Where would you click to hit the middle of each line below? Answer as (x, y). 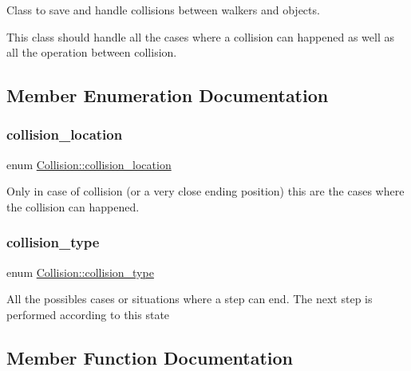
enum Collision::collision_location (89, 164)
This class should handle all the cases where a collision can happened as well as (201, 36)
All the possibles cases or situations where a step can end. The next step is (190, 299)
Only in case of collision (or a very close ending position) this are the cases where (205, 191)
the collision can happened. (73, 206)
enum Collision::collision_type (80, 272)
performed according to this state (88, 314)
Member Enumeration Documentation (168, 95)
